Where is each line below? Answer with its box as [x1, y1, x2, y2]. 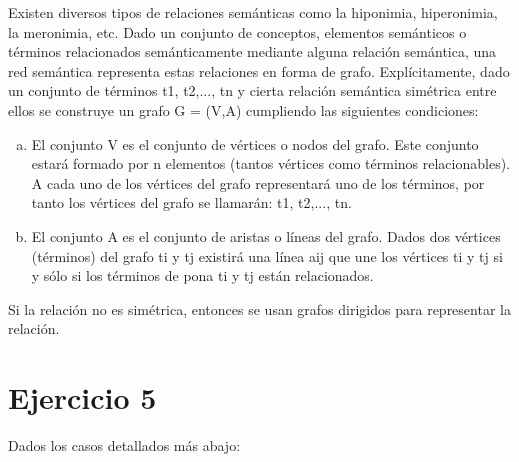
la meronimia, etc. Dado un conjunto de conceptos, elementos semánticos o [8, 21, 467, 42]
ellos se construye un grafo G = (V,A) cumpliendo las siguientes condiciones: [8, 99, 479, 120]
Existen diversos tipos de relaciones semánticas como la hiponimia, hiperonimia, [8, 2, 498, 22]
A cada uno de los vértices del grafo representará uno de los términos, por [31, 172, 485, 193]
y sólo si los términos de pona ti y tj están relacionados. [31, 265, 374, 286]
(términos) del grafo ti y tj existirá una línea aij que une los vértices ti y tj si [31, 245, 503, 266]
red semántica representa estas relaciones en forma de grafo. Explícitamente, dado [8, 60, 510, 81]
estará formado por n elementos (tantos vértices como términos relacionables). [31, 153, 510, 174]
